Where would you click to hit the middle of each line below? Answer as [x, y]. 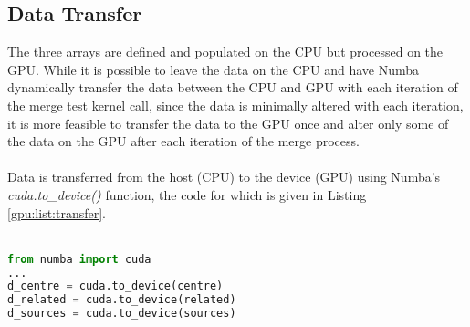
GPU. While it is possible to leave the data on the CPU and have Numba [214, 69]
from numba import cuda [79, 259]
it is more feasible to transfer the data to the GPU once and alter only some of [228, 123]
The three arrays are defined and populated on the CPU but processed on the [225, 52]
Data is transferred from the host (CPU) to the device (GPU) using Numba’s [224, 177]
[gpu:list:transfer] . [57, 212]
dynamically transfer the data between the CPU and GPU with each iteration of [233, 87]
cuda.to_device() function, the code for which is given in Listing [187, 194]
